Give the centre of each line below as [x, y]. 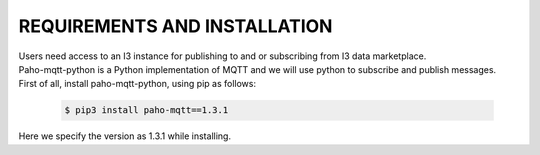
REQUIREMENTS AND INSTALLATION [175, 26]
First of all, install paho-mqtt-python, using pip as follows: [137, 84]
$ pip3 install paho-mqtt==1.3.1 [146, 110]
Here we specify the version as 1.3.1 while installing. [125, 136]
